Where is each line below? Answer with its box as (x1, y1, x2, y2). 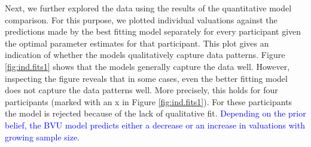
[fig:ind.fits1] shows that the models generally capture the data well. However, (5, 60, 290, 72)
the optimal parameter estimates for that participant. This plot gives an (5, 36, 269, 49)
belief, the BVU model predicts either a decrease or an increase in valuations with (5, 118, 305, 131)
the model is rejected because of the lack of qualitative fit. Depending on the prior (5, 107, 306, 120)
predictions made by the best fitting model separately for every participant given (5, 25, 301, 38)
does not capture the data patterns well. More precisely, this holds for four (5, 84, 278, 96)
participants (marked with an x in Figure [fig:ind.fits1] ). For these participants (5, 95, 292, 108)
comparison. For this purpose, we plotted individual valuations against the (5, 13, 278, 26)
